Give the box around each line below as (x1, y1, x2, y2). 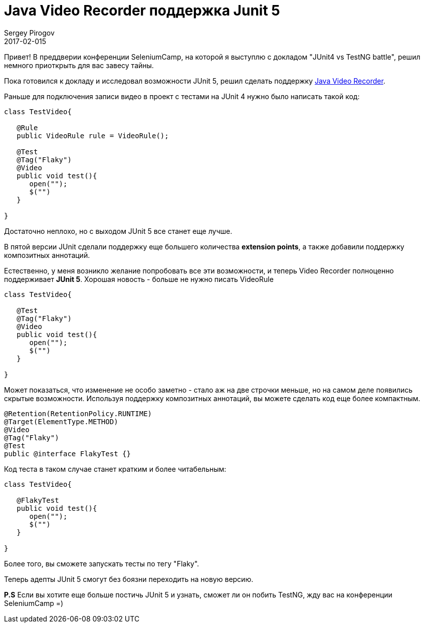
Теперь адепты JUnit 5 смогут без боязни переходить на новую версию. (4, 574, 254, 583)
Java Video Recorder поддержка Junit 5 (4, 2, 280, 19)
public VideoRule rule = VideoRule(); (17, 131, 169, 140)
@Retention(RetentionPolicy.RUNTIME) (4, 409, 152, 418)
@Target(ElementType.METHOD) (4, 417, 118, 426)
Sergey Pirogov (4, 28, 55, 37)
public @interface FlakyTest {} (4, 449, 131, 458)
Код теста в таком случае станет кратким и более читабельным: (4, 464, 227, 473)
